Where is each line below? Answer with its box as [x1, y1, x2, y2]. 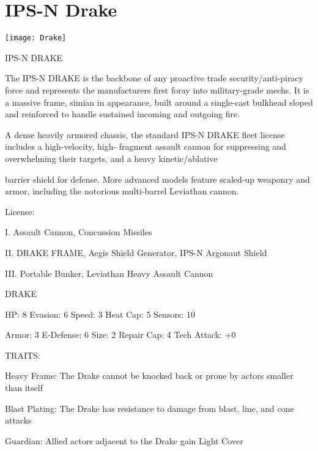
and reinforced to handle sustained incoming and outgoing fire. [5, 108, 240, 120]
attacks [5, 414, 32, 427]
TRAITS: [5, 348, 40, 361]
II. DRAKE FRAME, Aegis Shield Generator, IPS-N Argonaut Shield [5, 246, 267, 258]
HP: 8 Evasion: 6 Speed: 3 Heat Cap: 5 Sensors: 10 [5, 307, 195, 320]
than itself [5, 381, 43, 394]
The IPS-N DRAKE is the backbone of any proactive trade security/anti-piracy [5, 71, 303, 84]
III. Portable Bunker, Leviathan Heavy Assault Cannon [5, 266, 213, 279]
